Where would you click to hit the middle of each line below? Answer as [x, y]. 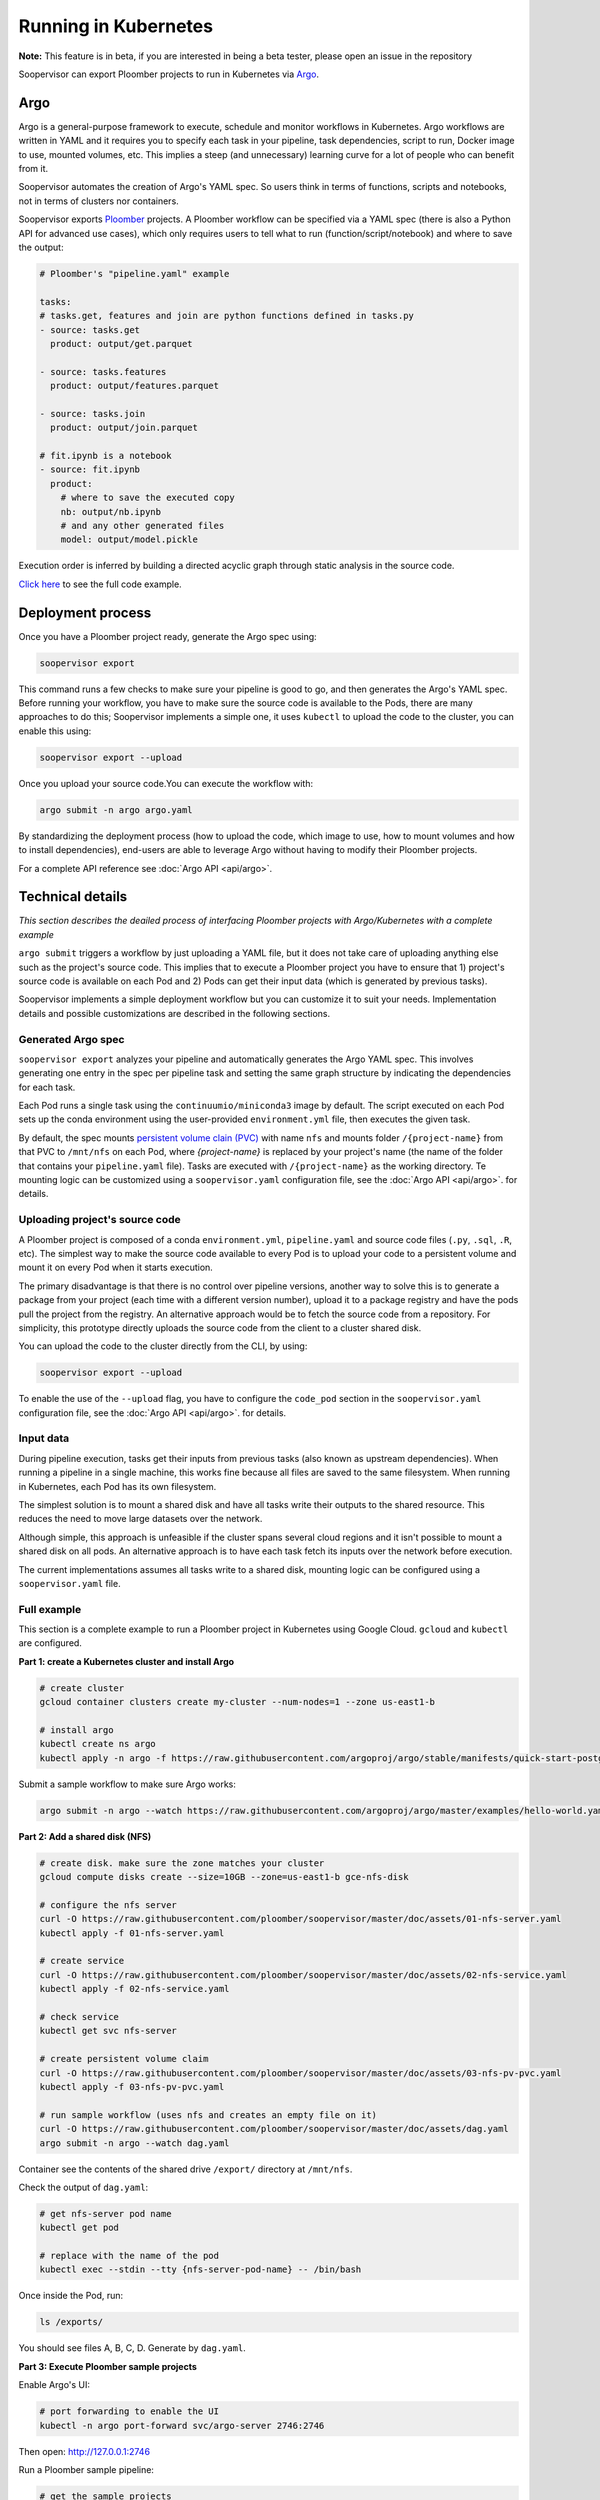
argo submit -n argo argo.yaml [116, 809]
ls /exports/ [71, 2322]
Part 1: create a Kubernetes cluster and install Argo [126, 1661]
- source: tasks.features [103, 371]
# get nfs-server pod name [105, 2213]
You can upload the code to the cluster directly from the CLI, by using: [163, 1346]
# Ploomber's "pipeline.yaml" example [134, 273]
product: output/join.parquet [124, 428]
